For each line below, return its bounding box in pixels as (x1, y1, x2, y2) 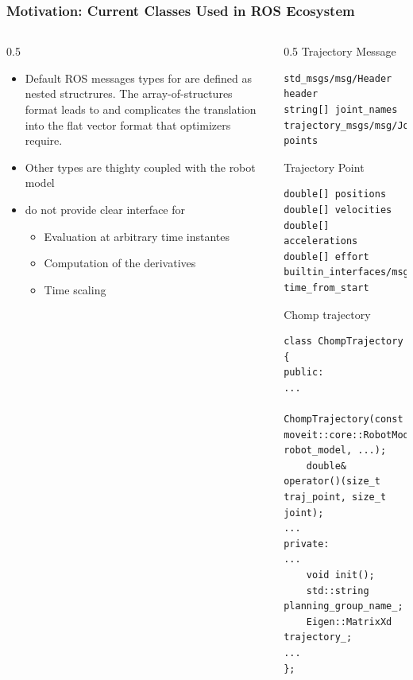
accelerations (284, 235, 358, 247)
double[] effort (284, 251, 369, 262)
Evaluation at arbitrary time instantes (44, 227, 230, 244)
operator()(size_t (284, 476, 380, 488)
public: (284, 367, 324, 379)
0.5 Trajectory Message (284, 43, 396, 60)
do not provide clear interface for (25, 200, 186, 217)
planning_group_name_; (284, 600, 403, 612)
